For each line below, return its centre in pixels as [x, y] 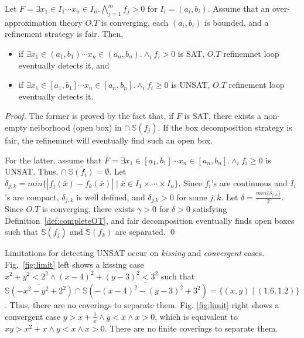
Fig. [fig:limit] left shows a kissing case [74, 264]
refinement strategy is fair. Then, [64, 34]
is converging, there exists [88, 209]
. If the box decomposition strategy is [225, 127]
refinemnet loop [251, 53]
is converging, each [135, 22]
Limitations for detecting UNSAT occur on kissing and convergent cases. [135, 253]
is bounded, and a [237, 22]
